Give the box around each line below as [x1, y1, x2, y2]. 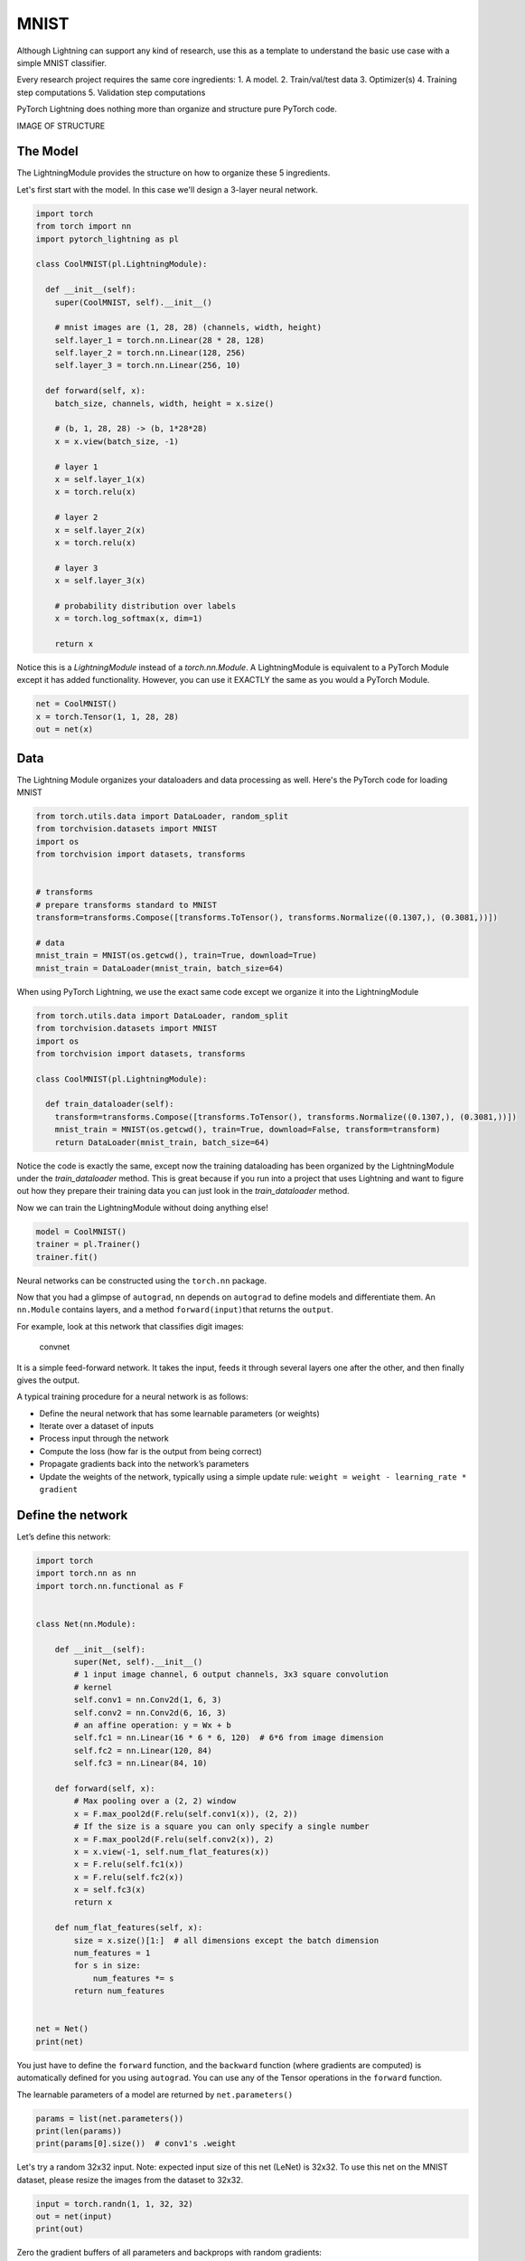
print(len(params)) [35, 2125, 122, 2136]
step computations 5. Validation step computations [16, 87, 206, 98]
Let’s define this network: [16, 1531, 111, 1542]
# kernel [73, 1682, 113, 1692]
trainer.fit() [35, 1252, 98, 1262]
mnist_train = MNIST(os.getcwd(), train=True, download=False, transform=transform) [54, 1124, 442, 1135]
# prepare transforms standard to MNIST [35, 900, 217, 910]
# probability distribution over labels [54, 601, 237, 610]
